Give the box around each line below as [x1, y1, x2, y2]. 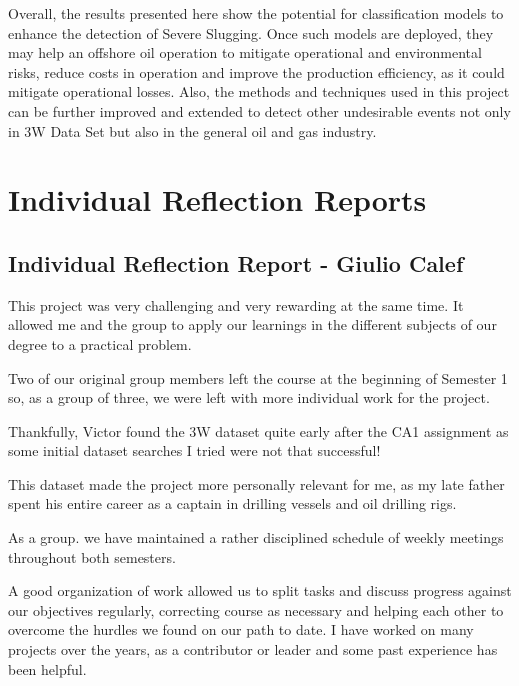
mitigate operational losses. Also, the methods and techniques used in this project [8, 81, 510, 102]
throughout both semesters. [8, 546, 176, 567]
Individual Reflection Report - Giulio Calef [8, 247, 464, 278]
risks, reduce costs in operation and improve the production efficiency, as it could [8, 61, 505, 82]
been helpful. [8, 658, 87, 679]
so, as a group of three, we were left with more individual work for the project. [8, 387, 490, 408]
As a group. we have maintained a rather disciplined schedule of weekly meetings [8, 527, 504, 548]
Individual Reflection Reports [8, 179, 427, 220]
